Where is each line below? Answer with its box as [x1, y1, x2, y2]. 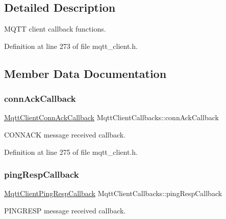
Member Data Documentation [4, 65, 167, 81]
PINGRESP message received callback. [4, 205, 126, 215]
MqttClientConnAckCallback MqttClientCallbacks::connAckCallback [4, 112, 219, 123]
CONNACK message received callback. [4, 129, 126, 140]
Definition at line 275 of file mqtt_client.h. [4, 146, 138, 157]
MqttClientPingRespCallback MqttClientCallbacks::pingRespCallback [4, 188, 222, 199]
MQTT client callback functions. [4, 23, 106, 34]
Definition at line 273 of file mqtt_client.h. [4, 40, 138, 51]
